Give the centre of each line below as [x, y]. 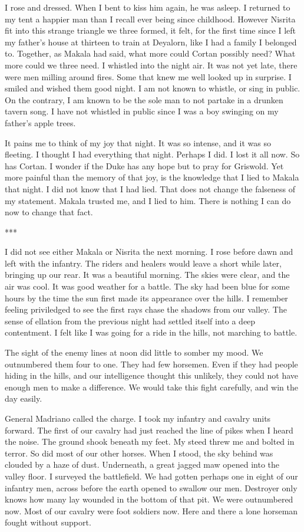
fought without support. [48, 522]
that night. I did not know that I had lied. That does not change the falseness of [150, 188]
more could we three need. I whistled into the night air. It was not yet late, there [151, 65]
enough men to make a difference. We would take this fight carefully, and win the [151, 387]
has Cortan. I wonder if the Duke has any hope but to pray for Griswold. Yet [144, 165]
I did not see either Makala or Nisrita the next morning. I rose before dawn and [149, 252]
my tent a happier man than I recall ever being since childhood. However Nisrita [150, 19]
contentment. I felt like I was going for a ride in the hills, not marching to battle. [151, 332]
